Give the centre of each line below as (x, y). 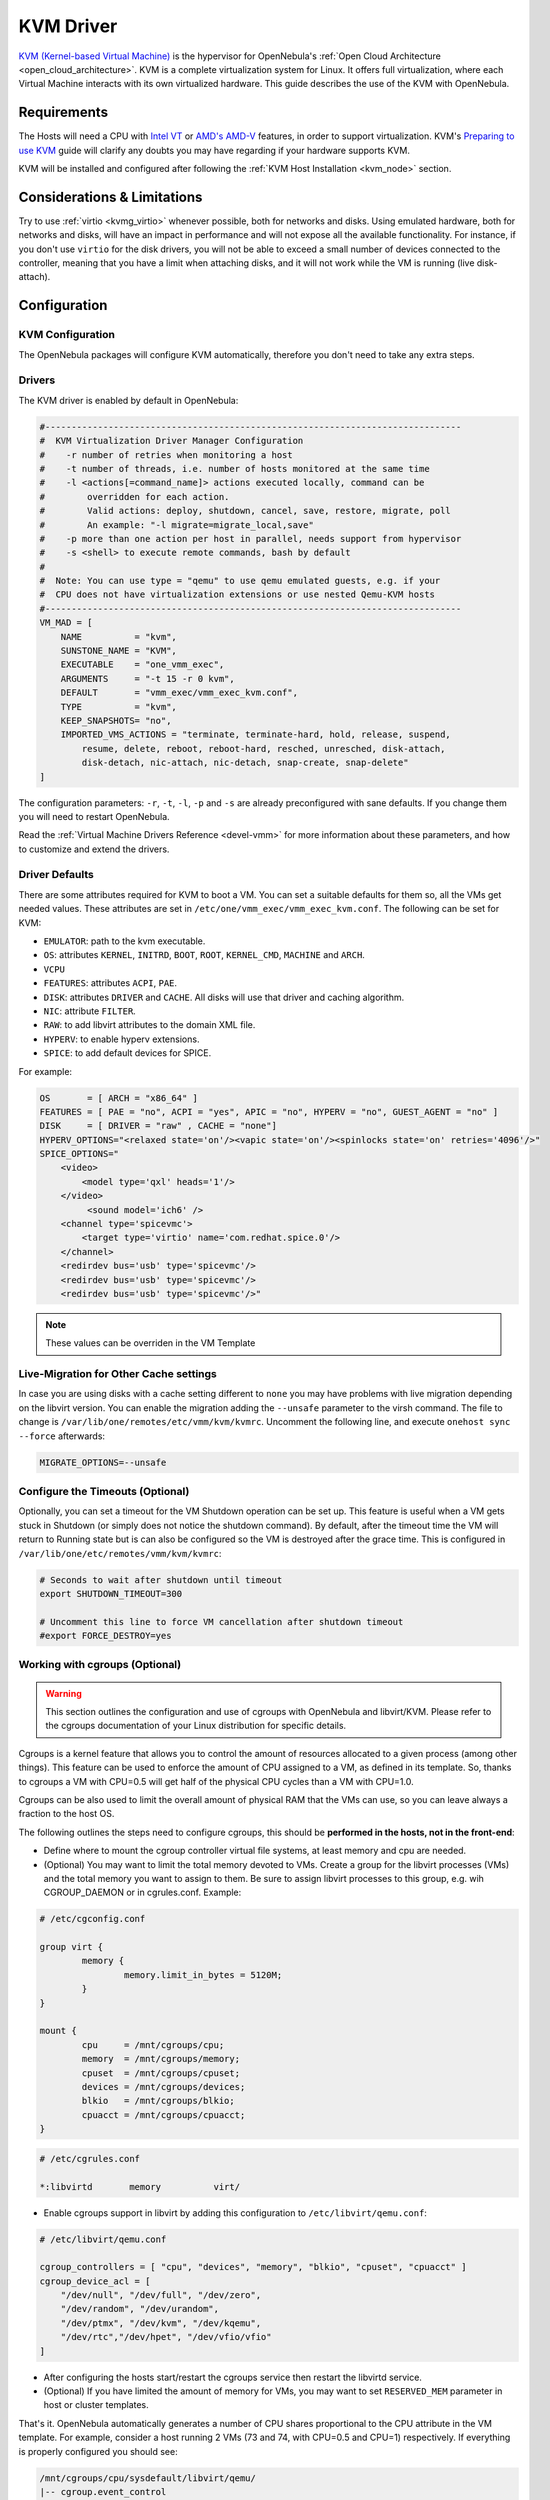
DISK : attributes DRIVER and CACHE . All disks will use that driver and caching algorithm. (224, 997)
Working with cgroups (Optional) (100, 1665)
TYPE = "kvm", (118, 706)
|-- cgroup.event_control (103, 2491)
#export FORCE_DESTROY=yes (105, 1636)
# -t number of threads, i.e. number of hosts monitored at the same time (234, 468)
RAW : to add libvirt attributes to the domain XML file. (149, 1025)
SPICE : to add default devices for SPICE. (127, 1053)
